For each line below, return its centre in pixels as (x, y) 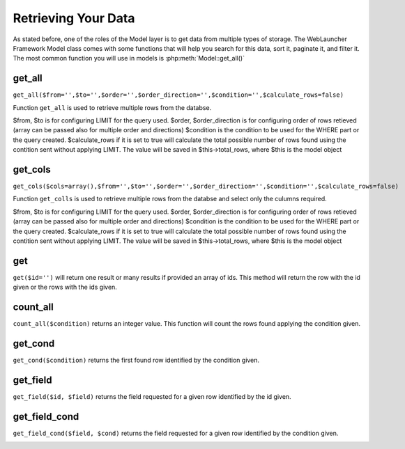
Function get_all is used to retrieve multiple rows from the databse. (112, 107)
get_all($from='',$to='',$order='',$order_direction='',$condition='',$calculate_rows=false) (178, 95)
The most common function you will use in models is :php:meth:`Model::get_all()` (129, 58)
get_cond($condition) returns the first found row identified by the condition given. (136, 360)
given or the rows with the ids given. (65, 287)
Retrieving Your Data (74, 18)
